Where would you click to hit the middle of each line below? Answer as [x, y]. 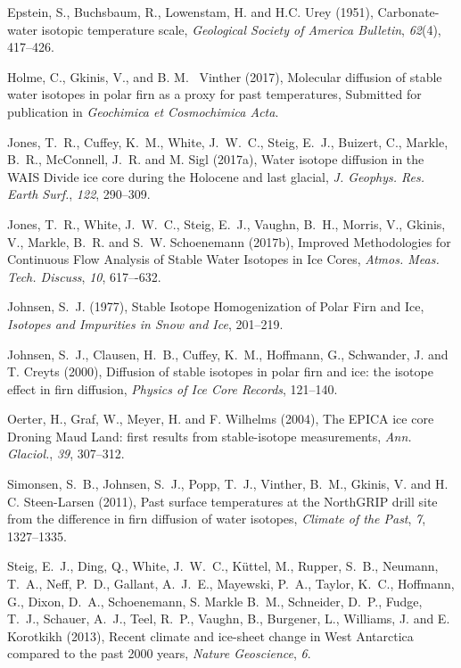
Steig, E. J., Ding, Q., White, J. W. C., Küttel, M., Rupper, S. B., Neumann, [223, 566]
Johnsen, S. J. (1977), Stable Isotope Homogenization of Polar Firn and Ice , [216, 306]
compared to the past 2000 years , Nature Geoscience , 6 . [159, 653]
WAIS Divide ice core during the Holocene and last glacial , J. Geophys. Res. [216, 176]
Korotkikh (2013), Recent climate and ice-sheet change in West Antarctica [210, 635]
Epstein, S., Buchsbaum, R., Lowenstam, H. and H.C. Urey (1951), [190, 12]
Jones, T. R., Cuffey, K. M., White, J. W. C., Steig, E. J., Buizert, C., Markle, [228, 141]
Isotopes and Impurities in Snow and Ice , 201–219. [145, 323]
